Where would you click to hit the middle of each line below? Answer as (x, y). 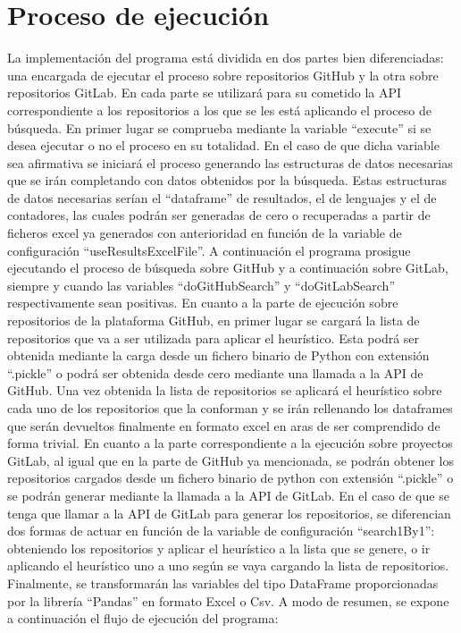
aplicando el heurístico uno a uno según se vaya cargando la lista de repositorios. (228, 565)
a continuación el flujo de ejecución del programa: (143, 618)
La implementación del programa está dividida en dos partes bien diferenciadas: (226, 58)
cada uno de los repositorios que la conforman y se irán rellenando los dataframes (230, 408)
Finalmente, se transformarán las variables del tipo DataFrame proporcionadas (223, 582)
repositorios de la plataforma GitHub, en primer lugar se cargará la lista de (214, 321)
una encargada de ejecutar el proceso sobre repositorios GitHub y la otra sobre (223, 75)
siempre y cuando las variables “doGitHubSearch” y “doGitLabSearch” (201, 285)
